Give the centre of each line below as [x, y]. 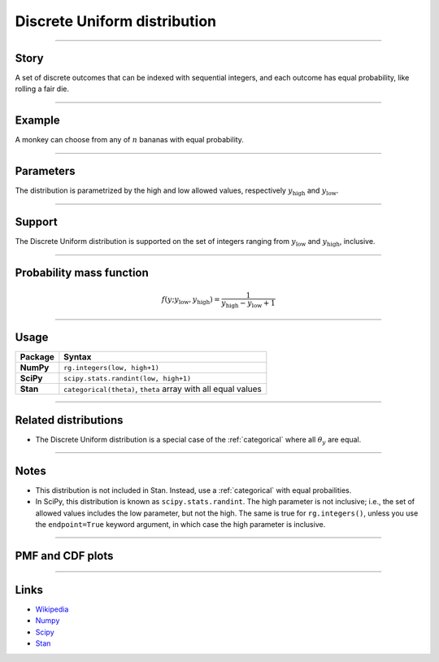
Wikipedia [52, 609]
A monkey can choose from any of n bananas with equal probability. [129, 140]
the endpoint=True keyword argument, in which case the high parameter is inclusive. [180, 525]
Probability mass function [82, 272]
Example [37, 121]
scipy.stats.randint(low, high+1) [127, 378]
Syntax [78, 357]
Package [37, 357]
